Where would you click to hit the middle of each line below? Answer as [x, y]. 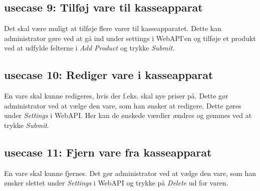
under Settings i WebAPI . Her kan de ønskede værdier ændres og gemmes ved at [128, 115]
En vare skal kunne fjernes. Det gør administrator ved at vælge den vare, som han [130, 173]
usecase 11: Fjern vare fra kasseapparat [108, 152]
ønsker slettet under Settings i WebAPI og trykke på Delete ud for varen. [116, 183]
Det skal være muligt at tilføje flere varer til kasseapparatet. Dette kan [113, 28]
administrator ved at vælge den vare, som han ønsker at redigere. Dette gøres [123, 105]
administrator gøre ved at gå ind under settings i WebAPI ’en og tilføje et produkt [130, 38]
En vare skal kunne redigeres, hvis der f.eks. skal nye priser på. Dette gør [116, 96]
